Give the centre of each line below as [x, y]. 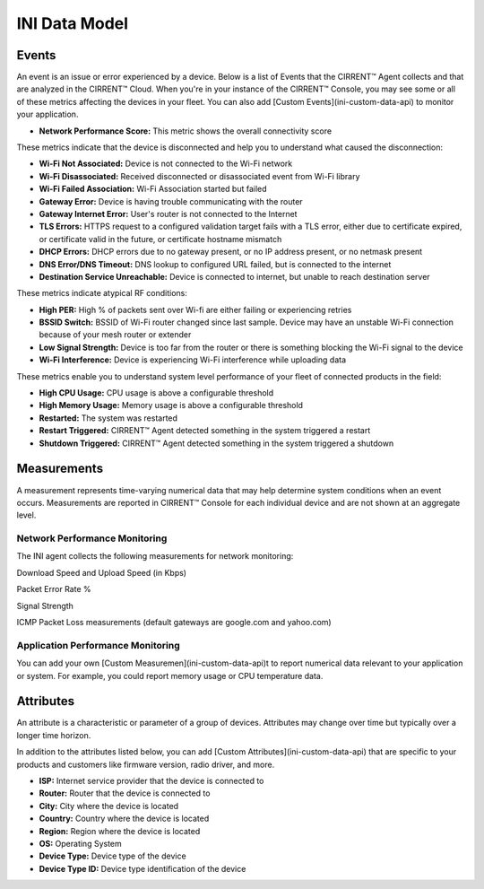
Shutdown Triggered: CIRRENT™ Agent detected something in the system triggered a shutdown [216, 443]
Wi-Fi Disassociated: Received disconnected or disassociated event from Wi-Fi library [199, 176]
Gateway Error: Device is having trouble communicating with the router [171, 201]
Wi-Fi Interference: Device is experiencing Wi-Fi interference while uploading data [193, 360]
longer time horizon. [54, 735]
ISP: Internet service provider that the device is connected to [151, 781]
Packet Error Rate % [54, 589]
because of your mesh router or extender [115, 335]
